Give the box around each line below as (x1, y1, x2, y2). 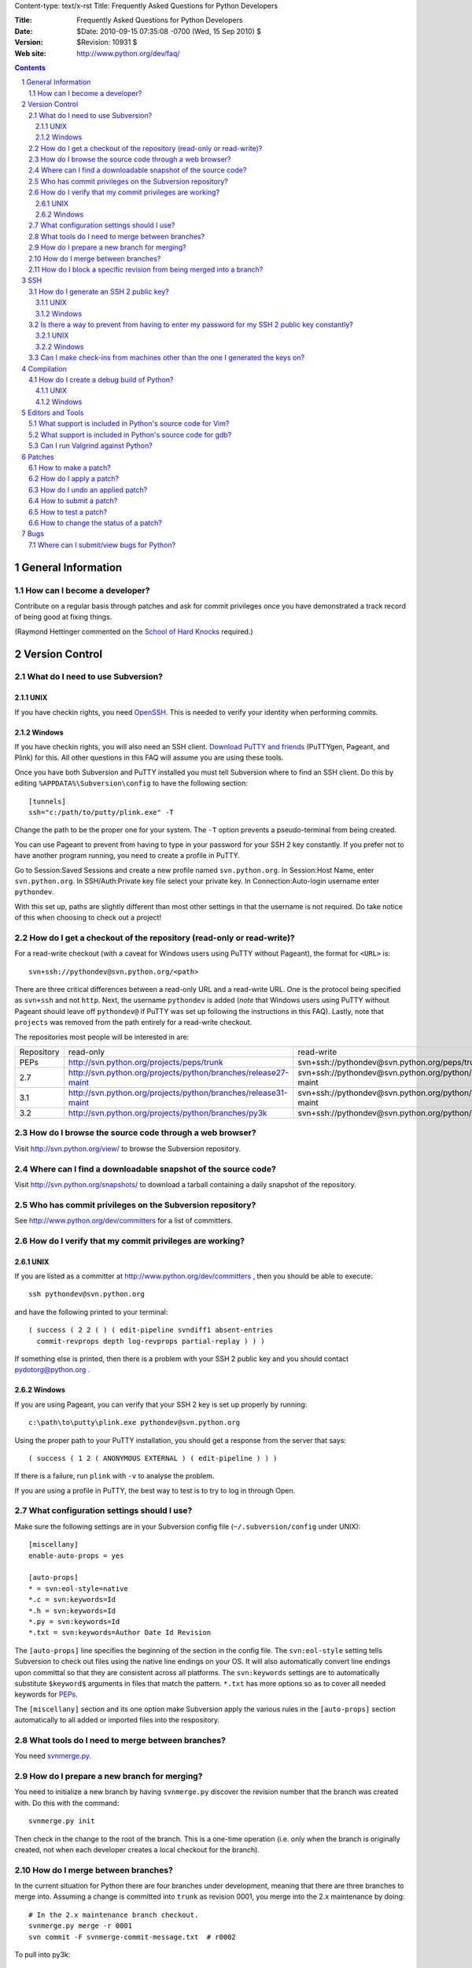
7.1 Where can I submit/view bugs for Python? (28, 540, 176, 549)
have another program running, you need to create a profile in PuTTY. (14, 851, 240, 860)
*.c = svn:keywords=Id (28, 1595, 116, 1604)
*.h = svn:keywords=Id (28, 1606, 116, 1615)
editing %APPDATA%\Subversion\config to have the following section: (14, 779, 248, 788)
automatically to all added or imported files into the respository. (14, 1715, 220, 1725)
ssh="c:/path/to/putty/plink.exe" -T (28, 808, 175, 816)
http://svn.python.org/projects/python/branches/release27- (68, 1067, 289, 1078)
